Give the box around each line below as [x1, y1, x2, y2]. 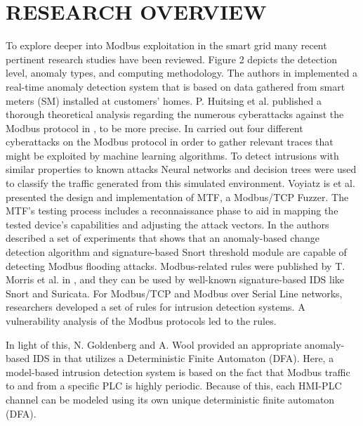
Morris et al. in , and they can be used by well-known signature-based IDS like [6, 272, 345, 287]
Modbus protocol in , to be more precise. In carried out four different [6, 120, 303, 135]
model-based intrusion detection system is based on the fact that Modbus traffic [6, 364, 350, 379]
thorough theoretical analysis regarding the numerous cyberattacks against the [6, 107, 344, 122]
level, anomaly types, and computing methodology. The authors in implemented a [6, 65, 358, 80]
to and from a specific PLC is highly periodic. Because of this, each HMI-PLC [6, 378, 342, 393]
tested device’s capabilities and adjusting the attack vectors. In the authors [6, 217, 329, 231]
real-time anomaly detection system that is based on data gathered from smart [6, 79, 345, 93]
